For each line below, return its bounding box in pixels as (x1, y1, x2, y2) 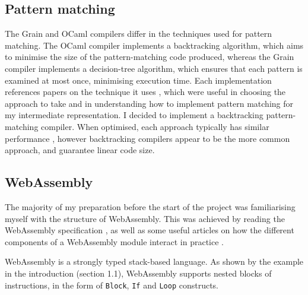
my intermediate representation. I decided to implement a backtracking (5, 109, 263, 121)
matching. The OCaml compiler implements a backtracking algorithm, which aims (5, 39, 304, 51)
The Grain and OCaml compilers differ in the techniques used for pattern (5, 27, 272, 40)
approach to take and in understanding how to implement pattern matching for (5, 97, 293, 109)
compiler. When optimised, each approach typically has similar (41, 120, 269, 132)
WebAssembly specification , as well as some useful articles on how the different (5, 224, 294, 236)
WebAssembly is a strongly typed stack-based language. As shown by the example (5, 255, 304, 268)
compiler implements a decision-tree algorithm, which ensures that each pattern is (5, 62, 303, 74)
